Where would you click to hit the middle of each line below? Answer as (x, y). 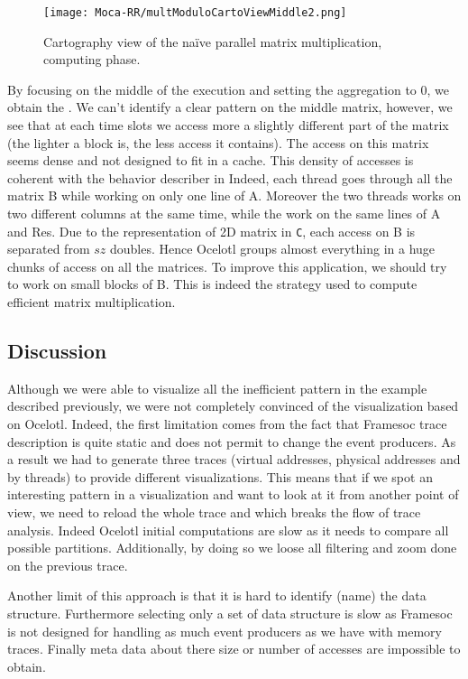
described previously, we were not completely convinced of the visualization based (233, 406)
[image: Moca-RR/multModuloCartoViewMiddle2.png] (195, 13)
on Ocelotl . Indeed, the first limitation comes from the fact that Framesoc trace (227, 424)
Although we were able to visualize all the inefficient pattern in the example (217, 388)
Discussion (57, 351)
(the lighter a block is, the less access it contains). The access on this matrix (218, 142)
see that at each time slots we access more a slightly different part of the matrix (228, 125)
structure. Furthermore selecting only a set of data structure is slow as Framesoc (230, 613)
